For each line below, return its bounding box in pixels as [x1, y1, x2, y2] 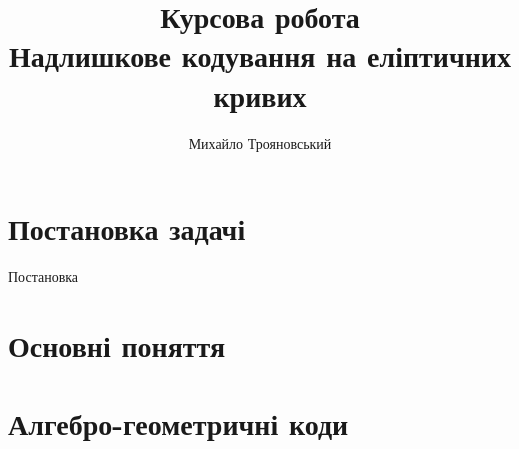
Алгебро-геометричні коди [8, 403, 349, 444]
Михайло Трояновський [188, 132, 332, 153]
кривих [213, 74, 307, 115]
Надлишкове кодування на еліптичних [9, 35, 511, 76]
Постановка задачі [8, 208, 246, 249]
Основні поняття [8, 324, 226, 365]
